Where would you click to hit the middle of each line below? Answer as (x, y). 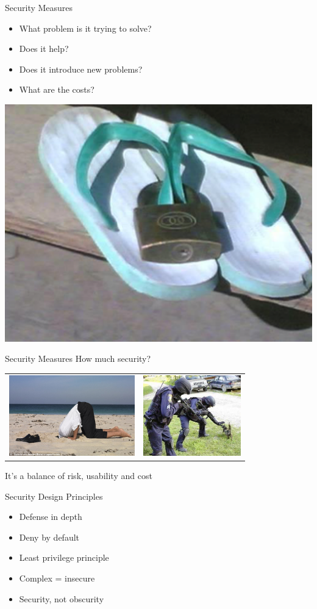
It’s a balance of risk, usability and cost (79, 476)
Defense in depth (51, 517)
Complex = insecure (57, 578)
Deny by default (49, 537)
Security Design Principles (54, 496)
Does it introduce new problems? (81, 69)
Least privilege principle (64, 557)
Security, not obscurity (62, 598)
